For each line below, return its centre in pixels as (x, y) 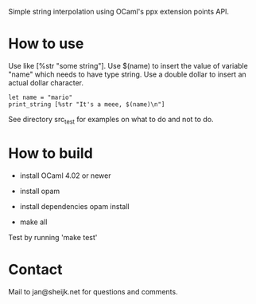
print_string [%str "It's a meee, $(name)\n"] (87, 104)
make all (33, 222)
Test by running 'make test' (53, 237)
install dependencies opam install (74, 206)
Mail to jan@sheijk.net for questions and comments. (93, 291)
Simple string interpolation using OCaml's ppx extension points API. (118, 12)
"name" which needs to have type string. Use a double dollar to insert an (127, 74)
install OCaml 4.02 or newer (65, 176)
